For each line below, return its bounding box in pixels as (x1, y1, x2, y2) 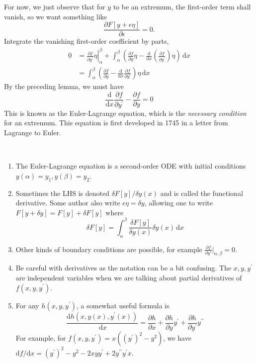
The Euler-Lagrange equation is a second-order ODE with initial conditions (15, 161, 246, 171)
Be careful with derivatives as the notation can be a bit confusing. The (15, 263, 232, 273)
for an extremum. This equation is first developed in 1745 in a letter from (4, 117, 228, 128)
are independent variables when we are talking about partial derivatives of (15, 272, 242, 282)
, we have (163, 333, 191, 343)
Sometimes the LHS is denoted (15, 187, 109, 198)
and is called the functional (160, 187, 243, 198)
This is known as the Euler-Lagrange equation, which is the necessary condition (4, 107, 247, 118)
